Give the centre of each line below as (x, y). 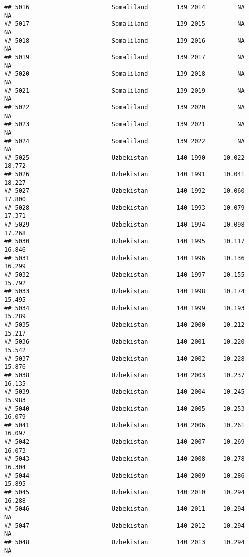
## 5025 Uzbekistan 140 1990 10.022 (125, 157)
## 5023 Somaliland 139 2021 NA (125, 124)
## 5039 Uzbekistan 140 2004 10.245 (125, 392)
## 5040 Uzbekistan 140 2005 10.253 (125, 409)
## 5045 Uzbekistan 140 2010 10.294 (125, 492)
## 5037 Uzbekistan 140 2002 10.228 (125, 358)
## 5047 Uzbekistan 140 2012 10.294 (125, 526)
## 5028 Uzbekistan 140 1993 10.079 (125, 208)
